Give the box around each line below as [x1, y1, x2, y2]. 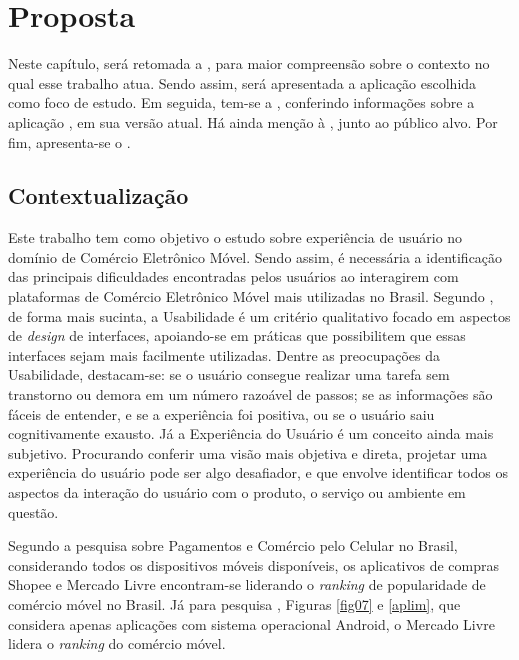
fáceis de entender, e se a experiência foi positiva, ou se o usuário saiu [8, 403, 435, 424]
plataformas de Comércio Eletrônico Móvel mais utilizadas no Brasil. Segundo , [8, 286, 494, 307]
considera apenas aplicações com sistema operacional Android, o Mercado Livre [8, 613, 495, 634]
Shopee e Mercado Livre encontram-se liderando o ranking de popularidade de [8, 574, 486, 595]
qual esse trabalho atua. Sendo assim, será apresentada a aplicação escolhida [8, 72, 477, 93]
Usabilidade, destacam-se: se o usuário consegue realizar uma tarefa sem [8, 364, 450, 385]
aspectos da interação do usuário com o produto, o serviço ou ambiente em [8, 482, 466, 503]
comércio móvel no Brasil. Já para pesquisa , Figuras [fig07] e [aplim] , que [8, 593, 461, 614]
